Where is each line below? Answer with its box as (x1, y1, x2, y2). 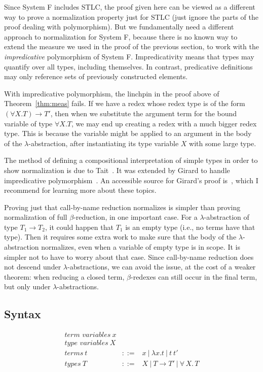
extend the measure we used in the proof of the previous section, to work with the (4, 41, 259, 52)
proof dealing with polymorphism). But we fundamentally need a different (4, 21, 234, 32)
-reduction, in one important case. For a (73, 212, 198, 222)
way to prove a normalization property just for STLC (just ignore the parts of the (4, 11, 258, 22)
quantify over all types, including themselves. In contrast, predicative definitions (4, 61, 253, 72)
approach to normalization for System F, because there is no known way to (4, 31, 238, 42)
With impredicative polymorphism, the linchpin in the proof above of (4, 88, 219, 98)
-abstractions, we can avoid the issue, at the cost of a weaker (67, 261, 256, 272)
